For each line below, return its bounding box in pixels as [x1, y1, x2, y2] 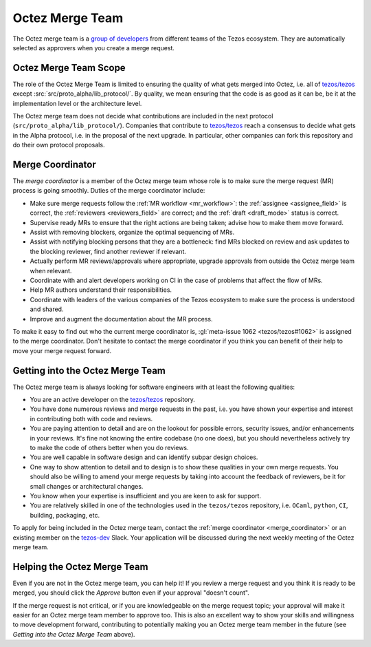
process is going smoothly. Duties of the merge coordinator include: [12, 187, 205, 195]
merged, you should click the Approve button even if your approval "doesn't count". [12, 588, 250, 597]
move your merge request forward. [12, 346, 112, 354]
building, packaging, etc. [30, 511, 100, 519]
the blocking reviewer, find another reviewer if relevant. [30, 247, 187, 255]
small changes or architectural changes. [30, 482, 144, 490]
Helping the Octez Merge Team [12, 561, 148, 573]
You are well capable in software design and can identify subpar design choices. [30, 453, 258, 461]
